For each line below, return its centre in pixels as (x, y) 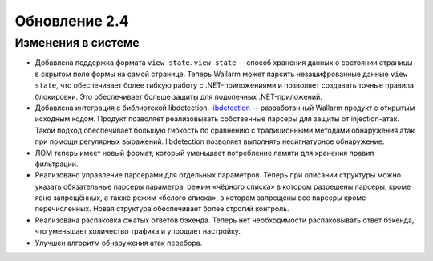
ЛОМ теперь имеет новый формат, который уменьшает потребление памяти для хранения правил (204, 153)
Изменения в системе (77, 43)
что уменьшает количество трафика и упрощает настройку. (138, 231)
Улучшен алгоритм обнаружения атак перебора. (119, 243)
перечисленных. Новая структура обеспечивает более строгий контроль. (162, 209)
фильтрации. (57, 164)
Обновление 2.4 (72, 21)
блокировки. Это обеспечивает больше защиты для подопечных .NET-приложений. (178, 96)
